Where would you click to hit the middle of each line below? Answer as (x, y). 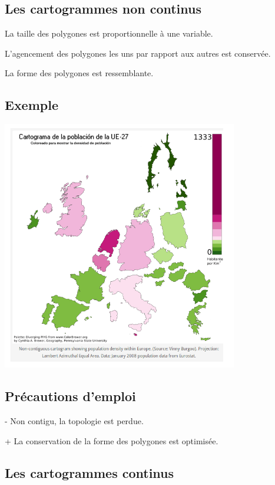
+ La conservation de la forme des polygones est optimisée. (112, 440)
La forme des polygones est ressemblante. (79, 73)
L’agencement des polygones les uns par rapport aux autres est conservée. (138, 53)
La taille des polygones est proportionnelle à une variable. (109, 33)
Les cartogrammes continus (90, 472)
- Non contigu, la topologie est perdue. (74, 420)
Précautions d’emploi (70, 396)
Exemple (32, 105)
